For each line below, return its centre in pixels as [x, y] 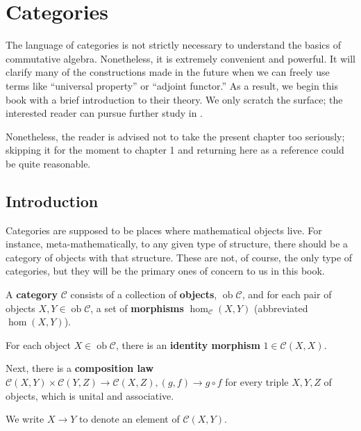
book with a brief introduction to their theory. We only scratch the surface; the [174, 99]
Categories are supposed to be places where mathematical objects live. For [164, 230]
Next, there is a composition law [80, 368]
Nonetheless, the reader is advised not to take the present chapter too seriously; [175, 136]
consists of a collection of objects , [144, 294]
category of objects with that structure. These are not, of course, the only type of [179, 257]
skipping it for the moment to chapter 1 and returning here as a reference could [175, 150]
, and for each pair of [287, 294]
